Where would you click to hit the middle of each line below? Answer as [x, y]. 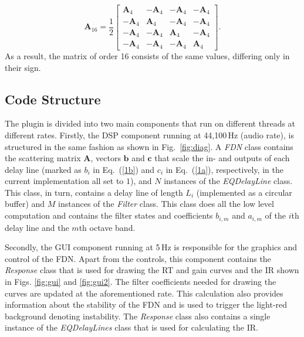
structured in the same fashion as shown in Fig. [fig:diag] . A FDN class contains [149, 146]
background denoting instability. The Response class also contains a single [138, 316]
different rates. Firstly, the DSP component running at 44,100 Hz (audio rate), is [149, 135]
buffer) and [25, 204]
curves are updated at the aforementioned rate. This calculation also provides [144, 293]
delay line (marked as [43, 169]
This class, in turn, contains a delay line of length [94, 192]
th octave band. [107, 227]
